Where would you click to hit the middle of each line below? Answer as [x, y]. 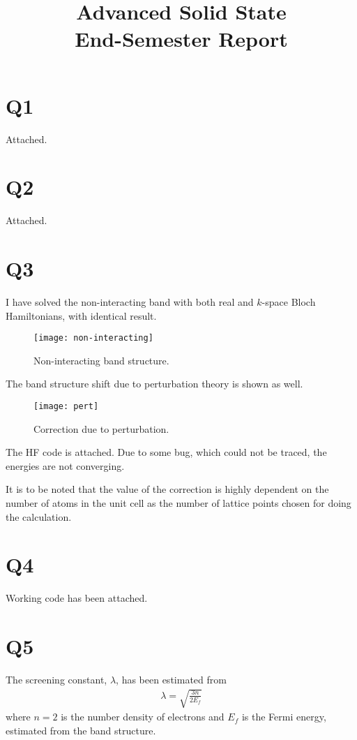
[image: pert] [66, 406]
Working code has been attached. [77, 598]
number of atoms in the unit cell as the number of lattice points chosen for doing [178, 503]
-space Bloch [289, 301]
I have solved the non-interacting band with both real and [130, 301]
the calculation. [39, 516]
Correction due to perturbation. [101, 428]
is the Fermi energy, [284, 717]
